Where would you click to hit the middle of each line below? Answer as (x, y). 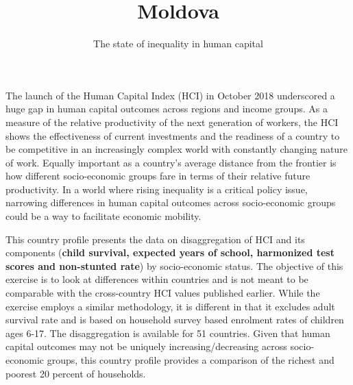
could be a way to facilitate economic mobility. (104, 216)
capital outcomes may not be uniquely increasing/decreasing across (146, 346)
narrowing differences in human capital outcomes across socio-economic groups (171, 202)
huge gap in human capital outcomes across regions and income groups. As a (167, 109)
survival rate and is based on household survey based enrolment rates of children (175, 320)
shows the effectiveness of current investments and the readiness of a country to (173, 135)
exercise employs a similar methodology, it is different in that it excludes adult (170, 306)
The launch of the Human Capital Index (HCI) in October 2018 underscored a (170, 95)
